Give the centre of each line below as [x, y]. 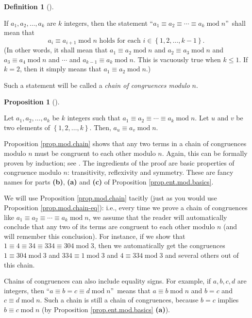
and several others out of [202, 255]
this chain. [19, 264]
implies [228, 300]
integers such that [94, 118]
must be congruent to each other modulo [95, 153]
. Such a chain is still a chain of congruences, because [119, 300]
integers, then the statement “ [109, 23]
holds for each [120, 41]
